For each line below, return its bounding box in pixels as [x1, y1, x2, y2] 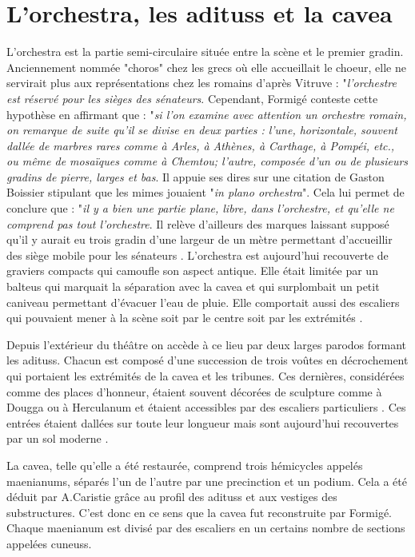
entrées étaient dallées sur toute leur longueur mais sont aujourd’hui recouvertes [6, 414, 399, 431]
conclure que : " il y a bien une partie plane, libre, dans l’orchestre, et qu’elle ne [6, 200, 394, 217]
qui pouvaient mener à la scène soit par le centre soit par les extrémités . [6, 309, 363, 326]
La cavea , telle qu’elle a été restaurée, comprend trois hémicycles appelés [6, 456, 363, 473]
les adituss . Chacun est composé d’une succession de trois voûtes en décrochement [6, 352, 409, 368]
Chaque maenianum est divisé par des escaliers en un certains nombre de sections [6, 519, 405, 536]
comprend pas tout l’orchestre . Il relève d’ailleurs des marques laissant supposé [6, 215, 389, 232]
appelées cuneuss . [6, 535, 92, 551]
